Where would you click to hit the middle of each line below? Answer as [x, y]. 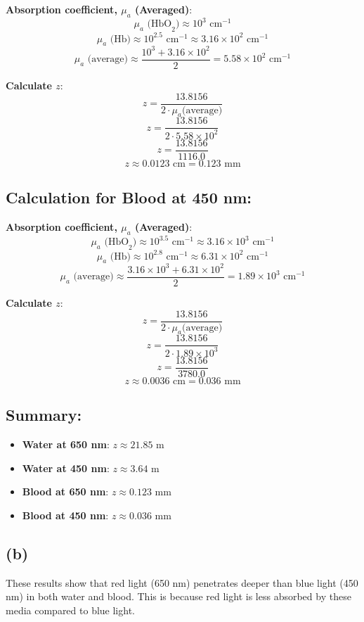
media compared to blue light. [70, 610]
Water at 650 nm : [66, 444]
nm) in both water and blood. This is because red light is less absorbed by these [178, 596]
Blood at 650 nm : [65, 491]
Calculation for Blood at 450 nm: [129, 197]
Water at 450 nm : [66, 468]
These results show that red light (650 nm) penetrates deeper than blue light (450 [182, 582]
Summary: [44, 415]
